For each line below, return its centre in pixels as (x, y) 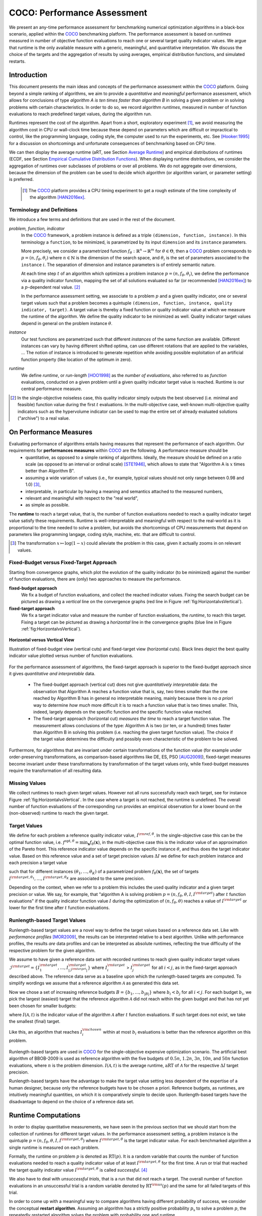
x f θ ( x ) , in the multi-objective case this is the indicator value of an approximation (167, 843)
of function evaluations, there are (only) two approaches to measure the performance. (95, 579)
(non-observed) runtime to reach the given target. (59, 813)
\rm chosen (92, 1029)
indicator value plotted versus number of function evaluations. (71, 656)
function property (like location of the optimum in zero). (76, 359)
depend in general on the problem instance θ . (67, 323)
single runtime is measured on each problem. (54, 1147)
